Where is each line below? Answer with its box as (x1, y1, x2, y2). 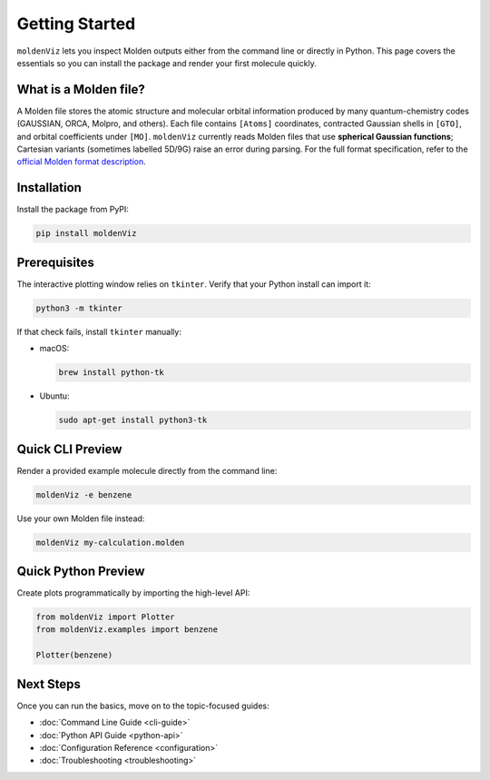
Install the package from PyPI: (16, 204, 129, 215)
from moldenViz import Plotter (35, 612, 176, 622)
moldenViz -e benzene (35, 489, 132, 499)
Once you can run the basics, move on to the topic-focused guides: (16, 700, 269, 711)
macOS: (39, 343, 70, 354)
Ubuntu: (39, 390, 70, 401)
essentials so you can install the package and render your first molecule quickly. (16, 57, 318, 68)
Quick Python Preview (16, 563, 145, 578)
